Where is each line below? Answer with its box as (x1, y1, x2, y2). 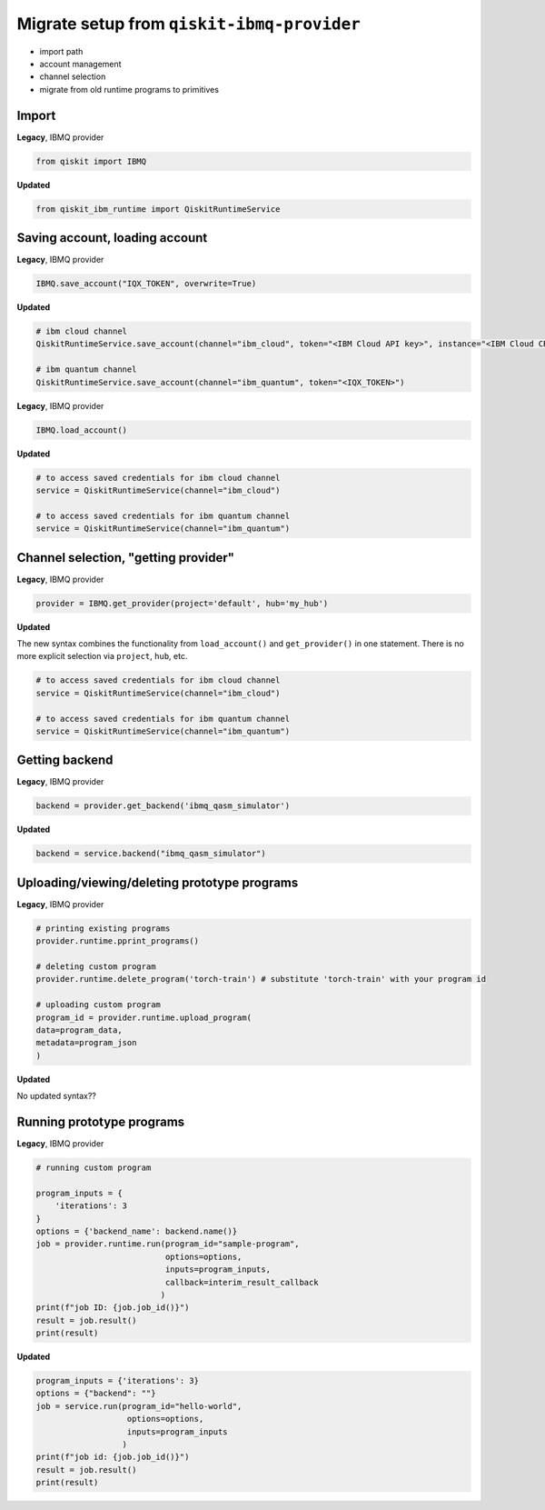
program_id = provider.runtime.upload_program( (35, 1012, 252, 1023)
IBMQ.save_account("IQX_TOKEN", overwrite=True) (35, 278, 257, 289)
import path (39, 45, 84, 56)
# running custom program (35, 1163, 152, 1173)
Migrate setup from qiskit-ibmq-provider (16, 14, 361, 34)
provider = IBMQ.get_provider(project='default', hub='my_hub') (35, 598, 329, 608)
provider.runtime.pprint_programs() (35, 936, 200, 946)
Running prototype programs (16, 1114, 185, 1129)
